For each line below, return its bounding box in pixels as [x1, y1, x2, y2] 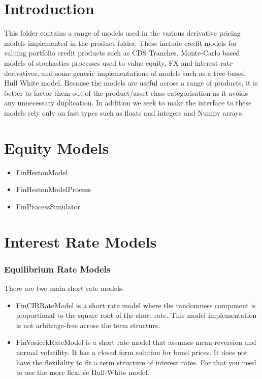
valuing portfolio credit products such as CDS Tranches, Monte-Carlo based [4, 47, 240, 58]
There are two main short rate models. [4, 282, 124, 293]
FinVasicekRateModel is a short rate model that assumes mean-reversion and [16, 337, 256, 347]
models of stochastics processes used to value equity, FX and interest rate [4, 57, 233, 68]
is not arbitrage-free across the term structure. [16, 319, 160, 330]
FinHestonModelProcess [16, 184, 91, 195]
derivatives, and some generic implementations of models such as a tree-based [4, 67, 245, 78]
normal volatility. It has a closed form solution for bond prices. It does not [16, 346, 248, 357]
